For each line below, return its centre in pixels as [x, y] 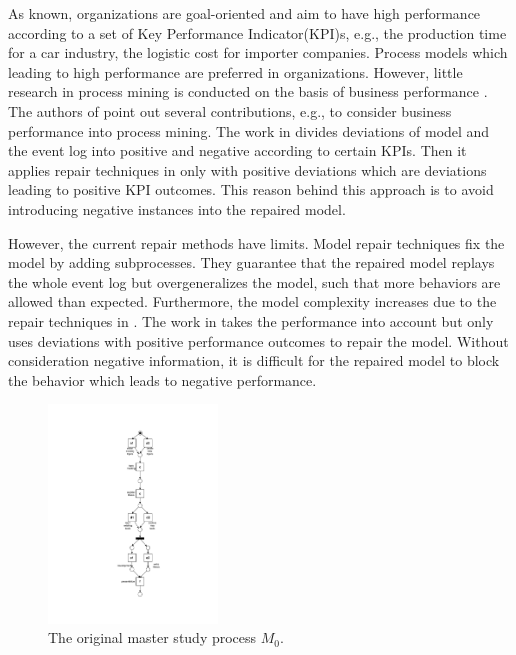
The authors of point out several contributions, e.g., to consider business [230, 110]
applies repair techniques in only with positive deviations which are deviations [247, 169]
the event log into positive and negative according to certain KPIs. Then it [237, 150]
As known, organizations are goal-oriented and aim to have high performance [244, 13]
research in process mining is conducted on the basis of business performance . [248, 91]
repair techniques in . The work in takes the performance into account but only [251, 320]
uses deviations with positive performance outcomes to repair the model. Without [258, 340]
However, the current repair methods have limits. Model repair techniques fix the [256, 242]
